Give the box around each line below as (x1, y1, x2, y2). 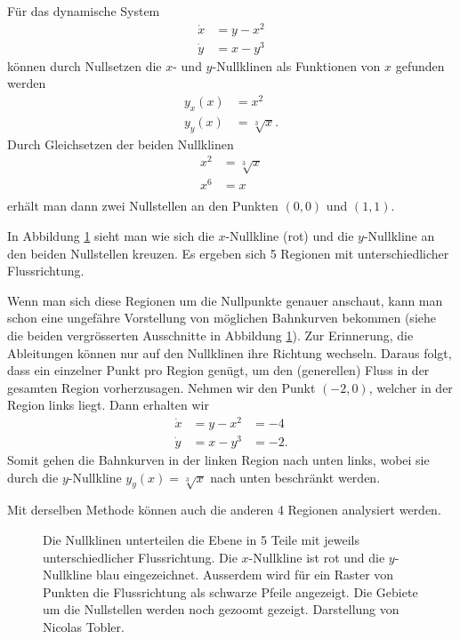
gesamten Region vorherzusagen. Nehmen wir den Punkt (7, 378, 316, 396)
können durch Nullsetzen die (7, 56, 162, 75)
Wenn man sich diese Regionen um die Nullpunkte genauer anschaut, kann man (7, 291, 443, 309)
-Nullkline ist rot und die (248, 547, 385, 566)
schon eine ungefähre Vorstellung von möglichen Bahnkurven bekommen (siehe (7, 308, 436, 327)
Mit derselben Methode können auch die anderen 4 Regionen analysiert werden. (7, 500, 441, 519)
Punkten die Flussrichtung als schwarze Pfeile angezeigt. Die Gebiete (43, 582, 418, 601)
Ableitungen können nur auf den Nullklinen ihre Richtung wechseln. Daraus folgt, (7, 343, 452, 362)
